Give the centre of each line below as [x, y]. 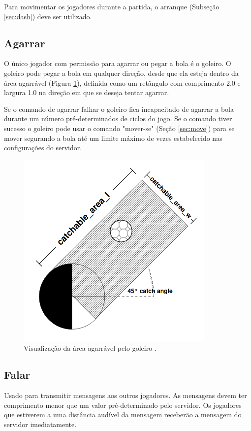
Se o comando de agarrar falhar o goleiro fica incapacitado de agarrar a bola [119, 109]
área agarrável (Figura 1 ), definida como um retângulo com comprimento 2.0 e [122, 83]
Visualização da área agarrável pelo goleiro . [90, 348]
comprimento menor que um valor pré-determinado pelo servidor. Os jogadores [123, 405]
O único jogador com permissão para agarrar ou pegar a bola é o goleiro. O [118, 63]
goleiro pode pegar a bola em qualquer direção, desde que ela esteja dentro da [121, 73]
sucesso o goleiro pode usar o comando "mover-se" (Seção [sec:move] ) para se [119, 128]
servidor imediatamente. [40, 424]
